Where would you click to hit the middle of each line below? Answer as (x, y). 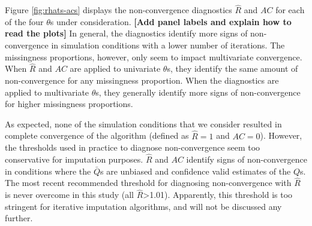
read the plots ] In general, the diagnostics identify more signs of (126, 33)
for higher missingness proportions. (69, 104)
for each (290, 10)
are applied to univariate (115, 68)
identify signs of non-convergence (247, 159)
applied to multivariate (47, 92)
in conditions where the (48, 171)
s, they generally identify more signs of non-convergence (198, 92)
